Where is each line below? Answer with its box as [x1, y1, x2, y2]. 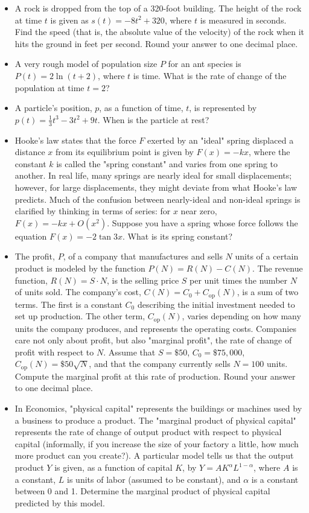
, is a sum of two [237, 285, 299, 298]
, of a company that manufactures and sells [63, 250, 223, 263]
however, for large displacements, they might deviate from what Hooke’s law [14, 180, 298, 193]
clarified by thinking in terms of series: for [14, 205, 171, 217]
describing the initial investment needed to [137, 298, 295, 310]
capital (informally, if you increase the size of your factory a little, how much [14, 437, 299, 450]
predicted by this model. [14, 496, 105, 509]
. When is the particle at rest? [97, 113, 209, 126]
